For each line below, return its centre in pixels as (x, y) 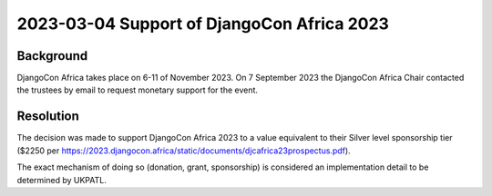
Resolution (48, 117)
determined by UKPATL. (61, 180)
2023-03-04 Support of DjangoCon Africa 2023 (203, 24)
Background (52, 56)
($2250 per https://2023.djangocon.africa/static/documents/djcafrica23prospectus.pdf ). (184, 151)
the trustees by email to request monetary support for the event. (138, 90)
